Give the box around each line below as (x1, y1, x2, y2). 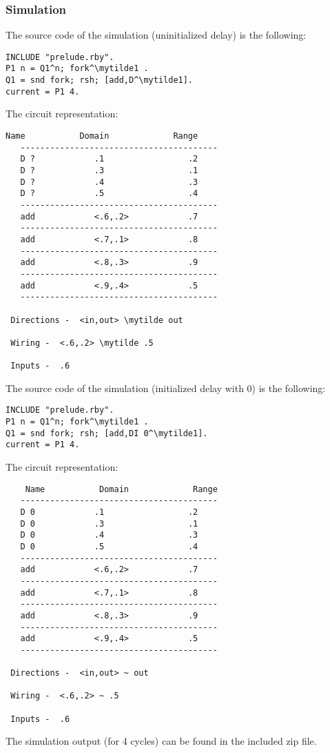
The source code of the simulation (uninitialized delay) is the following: (6, 28, 307, 42)
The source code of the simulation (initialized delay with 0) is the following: (6, 380, 326, 395)
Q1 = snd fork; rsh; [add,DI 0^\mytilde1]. (6, 428, 208, 438)
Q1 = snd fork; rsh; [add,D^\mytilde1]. (6, 75, 194, 86)
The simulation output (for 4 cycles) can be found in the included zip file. (6, 734, 317, 748)
